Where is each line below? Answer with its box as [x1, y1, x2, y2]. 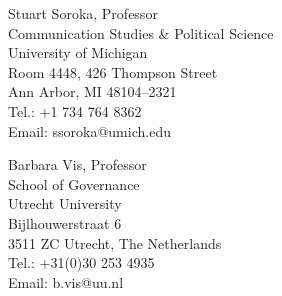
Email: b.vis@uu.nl [8, 271, 124, 292]
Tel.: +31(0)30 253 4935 [8, 252, 155, 273]
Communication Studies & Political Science [8, 22, 274, 43]
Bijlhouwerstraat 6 [8, 212, 122, 233]
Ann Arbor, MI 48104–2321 [8, 81, 177, 102]
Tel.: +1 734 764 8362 [8, 100, 142, 121]
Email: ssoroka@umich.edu [8, 120, 171, 141]
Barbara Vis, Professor [8, 154, 147, 175]
